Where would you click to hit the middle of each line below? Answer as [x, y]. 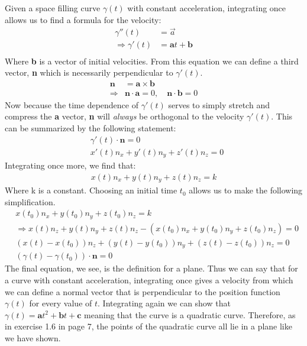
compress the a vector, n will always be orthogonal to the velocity [125, 116]
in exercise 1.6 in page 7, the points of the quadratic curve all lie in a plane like [148, 326]
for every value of [61, 303]
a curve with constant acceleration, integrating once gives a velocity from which [149, 279]
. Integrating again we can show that [164, 303]
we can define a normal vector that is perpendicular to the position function [143, 291]
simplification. [30, 201]
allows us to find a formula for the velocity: [83, 19]
